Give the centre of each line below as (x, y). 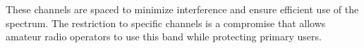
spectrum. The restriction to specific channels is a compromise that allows (166, 23)
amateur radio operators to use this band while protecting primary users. (164, 37)
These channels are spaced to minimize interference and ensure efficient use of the (182, 9)
